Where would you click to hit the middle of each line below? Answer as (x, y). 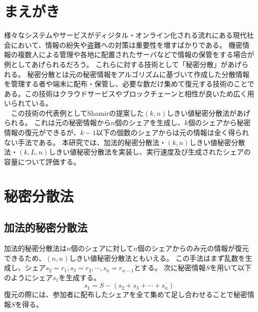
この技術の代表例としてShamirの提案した (77, 113)
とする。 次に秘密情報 (170, 268)
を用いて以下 (231, 268)
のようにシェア (28, 277)
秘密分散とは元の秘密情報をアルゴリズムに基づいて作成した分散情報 (138, 74)
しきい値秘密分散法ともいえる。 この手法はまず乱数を (157, 258)
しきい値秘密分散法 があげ (209, 113)
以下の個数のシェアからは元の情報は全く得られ (172, 132)
